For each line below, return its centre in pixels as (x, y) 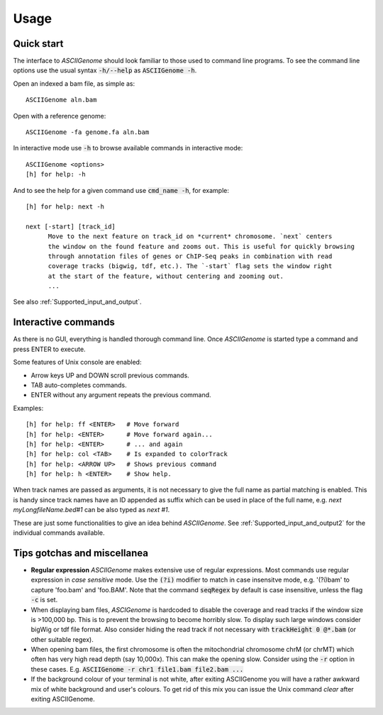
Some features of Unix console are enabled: (77, 362)
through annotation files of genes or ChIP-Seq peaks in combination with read (190, 256)
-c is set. (44, 600)
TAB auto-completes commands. (79, 385)
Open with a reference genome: (60, 116)
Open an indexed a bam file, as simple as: (74, 83)
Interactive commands (64, 322)
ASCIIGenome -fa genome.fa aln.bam (88, 132)
